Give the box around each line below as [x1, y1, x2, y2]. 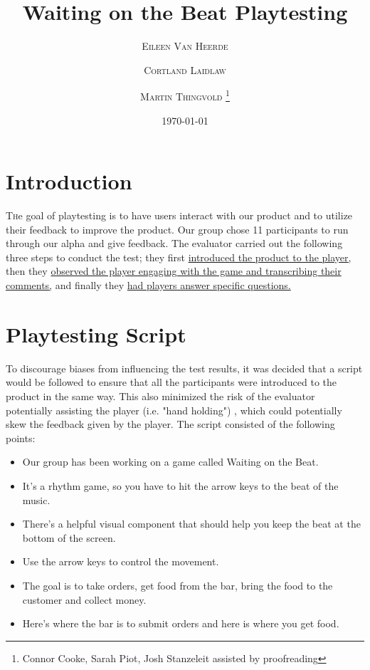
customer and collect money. [22, 592, 147, 607]
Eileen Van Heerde [142, 38, 228, 53]
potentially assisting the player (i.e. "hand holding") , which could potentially [6, 402, 342, 417]
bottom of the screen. [22, 530, 116, 545]
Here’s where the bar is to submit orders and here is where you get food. [22, 616, 339, 631]
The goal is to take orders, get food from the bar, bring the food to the [22, 577, 333, 592]
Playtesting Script [6, 319, 186, 348]
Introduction [6, 167, 132, 196]
